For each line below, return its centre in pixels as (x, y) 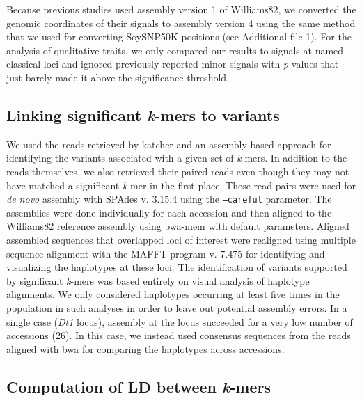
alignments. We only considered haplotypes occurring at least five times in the (173, 294)
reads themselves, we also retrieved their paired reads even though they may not (178, 171)
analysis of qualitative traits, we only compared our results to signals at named (175, 50)
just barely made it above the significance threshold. (118, 77)
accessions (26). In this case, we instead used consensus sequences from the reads (179, 335)
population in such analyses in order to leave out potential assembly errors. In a (177, 307)
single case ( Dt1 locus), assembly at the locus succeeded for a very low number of (180, 321)
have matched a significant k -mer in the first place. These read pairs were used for (181, 185)
